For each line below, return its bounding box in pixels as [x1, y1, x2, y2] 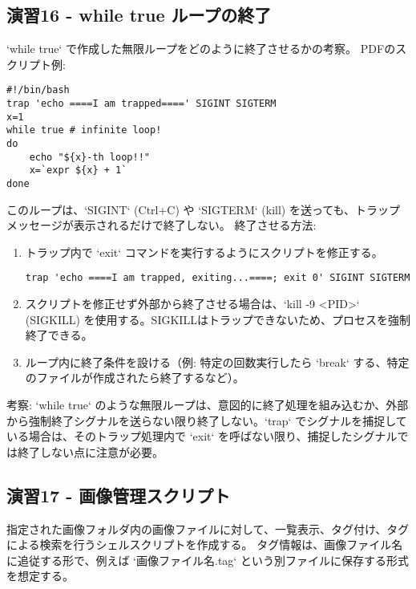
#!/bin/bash [6, 84, 70, 96]
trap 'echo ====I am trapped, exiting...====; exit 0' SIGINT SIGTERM [25, 272, 410, 284]
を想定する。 [6, 567, 74, 584]
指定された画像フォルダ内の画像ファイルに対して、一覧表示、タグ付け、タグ [6, 520, 410, 537]
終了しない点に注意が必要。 [17, 443, 164, 460]
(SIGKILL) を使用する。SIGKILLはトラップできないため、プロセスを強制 [25, 311, 410, 327]
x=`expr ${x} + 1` [29, 165, 127, 177]
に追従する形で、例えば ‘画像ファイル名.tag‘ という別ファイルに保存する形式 [6, 551, 409, 568]
